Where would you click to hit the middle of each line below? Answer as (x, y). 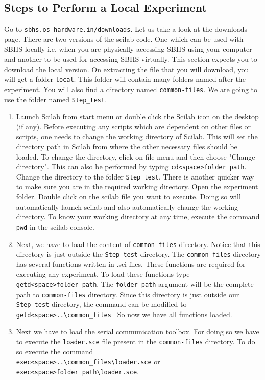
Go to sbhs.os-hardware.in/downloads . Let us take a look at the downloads (126, 29)
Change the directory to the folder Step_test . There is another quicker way (135, 176)
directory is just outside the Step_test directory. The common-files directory (139, 254)
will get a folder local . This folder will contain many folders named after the (125, 79)
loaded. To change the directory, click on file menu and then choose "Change (136, 156)
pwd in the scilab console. (55, 226)
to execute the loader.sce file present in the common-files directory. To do (136, 341)
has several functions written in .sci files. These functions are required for (131, 264)
